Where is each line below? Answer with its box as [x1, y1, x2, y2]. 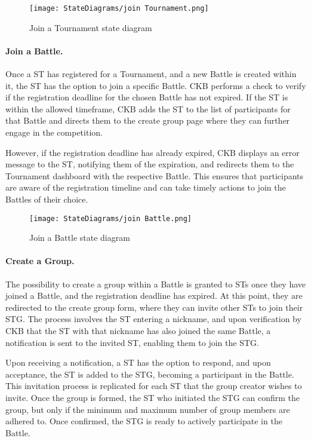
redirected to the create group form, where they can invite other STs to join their [5, 301, 303, 313]
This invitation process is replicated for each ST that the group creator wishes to [5, 379, 302, 392]
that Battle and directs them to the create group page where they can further [5, 114, 290, 127]
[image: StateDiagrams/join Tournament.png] [29, 4, 209, 13]
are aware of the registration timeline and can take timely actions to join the [5, 181, 286, 194]
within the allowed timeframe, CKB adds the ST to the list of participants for [5, 102, 291, 115]
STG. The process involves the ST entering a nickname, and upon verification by [5, 313, 301, 325]
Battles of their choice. [5, 192, 88, 205]
